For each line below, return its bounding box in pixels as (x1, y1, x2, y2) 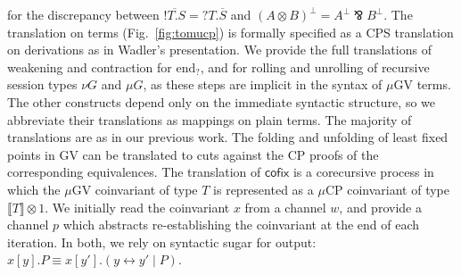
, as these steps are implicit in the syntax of (143, 75, 383, 94)
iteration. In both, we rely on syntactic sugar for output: (7, 232, 317, 251)
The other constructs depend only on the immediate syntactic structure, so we (7, 92, 436, 111)
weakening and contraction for (7, 57, 172, 76)
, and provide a (339, 197, 422, 216)
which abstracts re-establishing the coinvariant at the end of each (62, 215, 420, 234)
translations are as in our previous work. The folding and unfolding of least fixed (7, 128, 449, 146)
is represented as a (213, 179, 314, 198)
